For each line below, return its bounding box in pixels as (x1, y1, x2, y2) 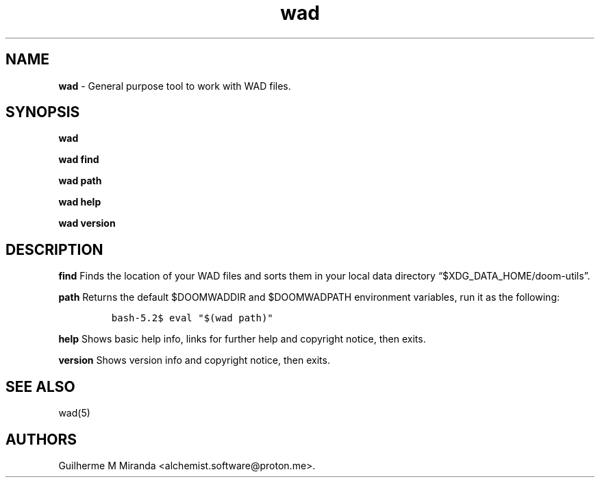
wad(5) (58, 407, 90, 419)
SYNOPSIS (5, 103, 80, 121)
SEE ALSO (5, 377, 75, 395)
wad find (58, 153, 99, 166)
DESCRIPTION (5, 240, 103, 258)
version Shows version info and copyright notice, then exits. (58, 354, 330, 367)
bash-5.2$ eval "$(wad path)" (111, 312, 273, 324)
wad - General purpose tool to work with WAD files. (58, 79, 291, 92)
